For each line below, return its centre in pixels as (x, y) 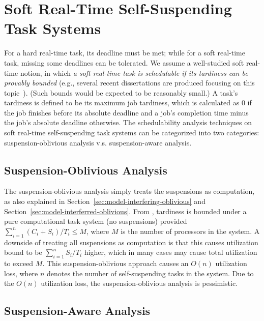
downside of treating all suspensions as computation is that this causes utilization (131, 242)
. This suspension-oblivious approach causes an (115, 263)
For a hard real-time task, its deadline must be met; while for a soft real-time (125, 53)
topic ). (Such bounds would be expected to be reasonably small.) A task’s (121, 92)
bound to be (23, 252)
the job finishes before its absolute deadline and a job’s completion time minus (126, 112)
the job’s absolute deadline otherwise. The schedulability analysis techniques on (128, 122)
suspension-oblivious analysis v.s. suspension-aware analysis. (98, 142)
